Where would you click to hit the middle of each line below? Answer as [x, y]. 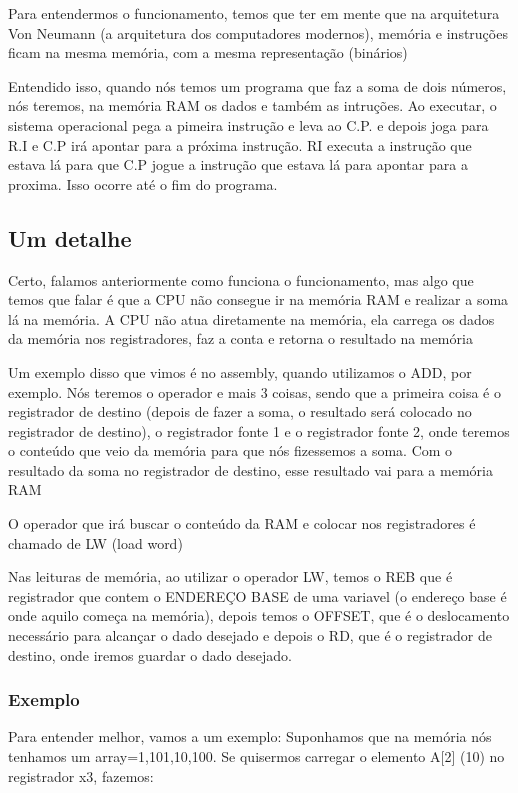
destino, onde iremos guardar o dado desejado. [150, 654]
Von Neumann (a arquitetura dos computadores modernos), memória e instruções [258, 32]
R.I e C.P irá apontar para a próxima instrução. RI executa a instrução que [240, 144]
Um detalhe [70, 237]
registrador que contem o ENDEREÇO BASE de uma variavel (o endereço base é [257, 595]
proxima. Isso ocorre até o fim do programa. [143, 183]
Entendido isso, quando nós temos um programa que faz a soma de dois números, [257, 85]
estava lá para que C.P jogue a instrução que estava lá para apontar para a [238, 164]
